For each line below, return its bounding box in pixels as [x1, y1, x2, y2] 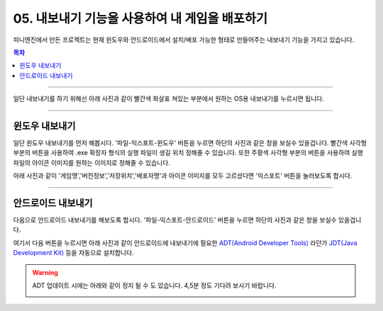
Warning [32, 268, 58, 276]
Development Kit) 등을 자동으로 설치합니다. [13, 249, 134, 257]
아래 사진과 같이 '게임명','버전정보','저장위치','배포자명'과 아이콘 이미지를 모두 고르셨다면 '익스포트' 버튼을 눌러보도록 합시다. [13, 171, 353, 180]
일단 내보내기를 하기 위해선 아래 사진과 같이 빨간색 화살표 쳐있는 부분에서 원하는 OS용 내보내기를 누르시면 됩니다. [13, 94, 325, 103]
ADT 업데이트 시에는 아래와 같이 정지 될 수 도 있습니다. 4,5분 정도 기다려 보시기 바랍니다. [32, 281, 277, 290]
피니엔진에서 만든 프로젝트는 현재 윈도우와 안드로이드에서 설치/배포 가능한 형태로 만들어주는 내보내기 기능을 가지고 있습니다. [13, 35, 355, 44]
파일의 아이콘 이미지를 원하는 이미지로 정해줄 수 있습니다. [13, 158, 170, 166]
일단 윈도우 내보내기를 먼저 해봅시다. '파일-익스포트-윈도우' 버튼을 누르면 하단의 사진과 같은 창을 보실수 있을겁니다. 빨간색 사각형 [13, 139, 367, 147]
